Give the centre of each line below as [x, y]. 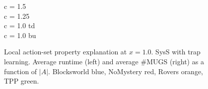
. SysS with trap [176, 52]
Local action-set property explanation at [66, 52]
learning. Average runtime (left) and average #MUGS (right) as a [104, 61]
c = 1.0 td [20, 25]
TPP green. [22, 81]
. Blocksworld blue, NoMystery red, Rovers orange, [126, 71]
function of [21, 71]
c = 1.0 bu [20, 35]
